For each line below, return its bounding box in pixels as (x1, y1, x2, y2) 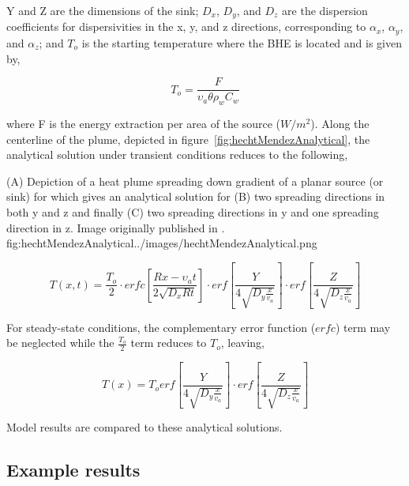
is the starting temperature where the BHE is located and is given (81, 34, 403, 51)
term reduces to (130, 334, 207, 351)
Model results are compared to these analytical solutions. (6, 419, 283, 435)
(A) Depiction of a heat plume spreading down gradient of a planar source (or (6, 172, 384, 189)
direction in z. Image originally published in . (6, 219, 225, 235)
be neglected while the (6, 334, 114, 351)
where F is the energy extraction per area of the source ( (6, 115, 281, 131)
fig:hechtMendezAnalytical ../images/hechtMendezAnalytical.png (6, 235, 317, 251)
